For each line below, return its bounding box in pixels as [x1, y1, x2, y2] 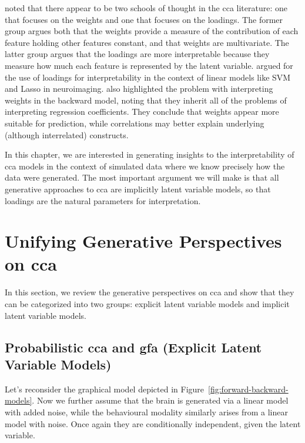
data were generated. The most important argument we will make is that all [5, 171, 279, 184]
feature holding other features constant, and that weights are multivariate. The [5, 36, 289, 48]
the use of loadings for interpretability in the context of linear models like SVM [5, 71, 291, 83]
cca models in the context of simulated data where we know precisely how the [5, 159, 285, 172]
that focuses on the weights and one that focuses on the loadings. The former [5, 13, 283, 25]
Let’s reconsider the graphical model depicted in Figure [5, 382, 205, 395]
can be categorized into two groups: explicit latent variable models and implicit [5, 298, 290, 309]
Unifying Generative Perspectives [5, 229, 282, 253]
